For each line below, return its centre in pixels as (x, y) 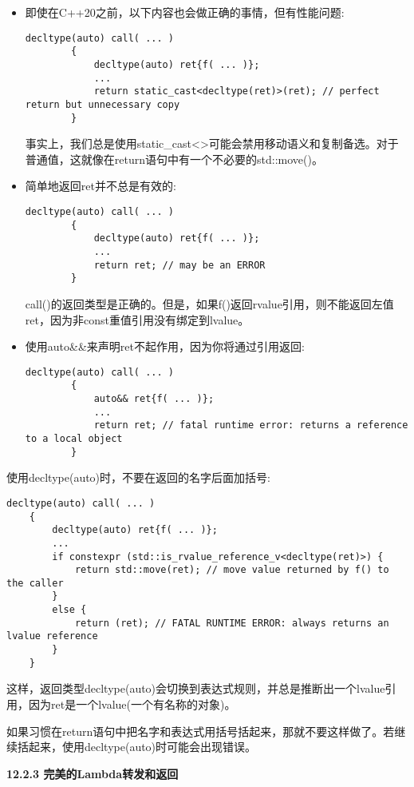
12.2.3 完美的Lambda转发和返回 (93, 773)
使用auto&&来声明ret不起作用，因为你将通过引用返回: (165, 346)
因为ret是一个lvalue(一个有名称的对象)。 (132, 704)
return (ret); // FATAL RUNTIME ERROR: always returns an (232, 623)
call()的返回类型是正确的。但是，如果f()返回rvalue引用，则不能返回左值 (209, 303)
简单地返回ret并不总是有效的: (101, 186)
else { (69, 610)
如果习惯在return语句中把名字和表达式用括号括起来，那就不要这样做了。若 (201, 731)
